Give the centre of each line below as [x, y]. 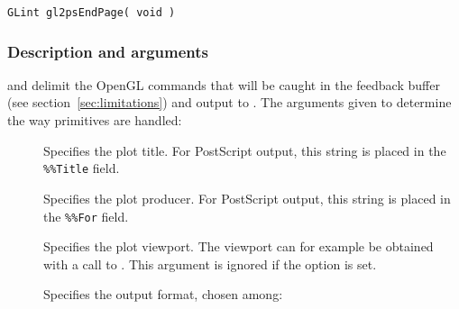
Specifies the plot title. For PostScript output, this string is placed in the [245, 150]
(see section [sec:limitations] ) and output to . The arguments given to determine [229, 102]
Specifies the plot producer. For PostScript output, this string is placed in [247, 198]
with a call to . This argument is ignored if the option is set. [210, 264]
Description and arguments [108, 51]
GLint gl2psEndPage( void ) [92, 13]
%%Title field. [82, 168]
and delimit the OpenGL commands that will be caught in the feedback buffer [224, 84]
